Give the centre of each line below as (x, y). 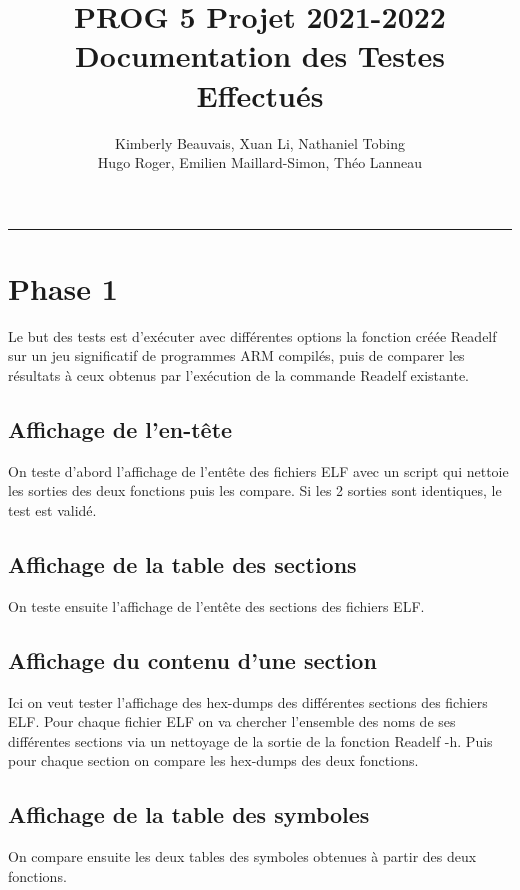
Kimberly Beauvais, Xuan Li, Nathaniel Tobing (260, 142)
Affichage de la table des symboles (189, 814)
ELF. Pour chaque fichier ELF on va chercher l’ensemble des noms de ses (232, 721)
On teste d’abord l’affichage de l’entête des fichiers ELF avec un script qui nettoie (258, 470)
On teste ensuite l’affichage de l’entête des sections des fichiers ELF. (216, 605)
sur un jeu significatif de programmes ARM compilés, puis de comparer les (236, 355)
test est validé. (52, 509)
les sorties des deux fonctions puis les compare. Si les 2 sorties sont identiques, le (255, 490)
